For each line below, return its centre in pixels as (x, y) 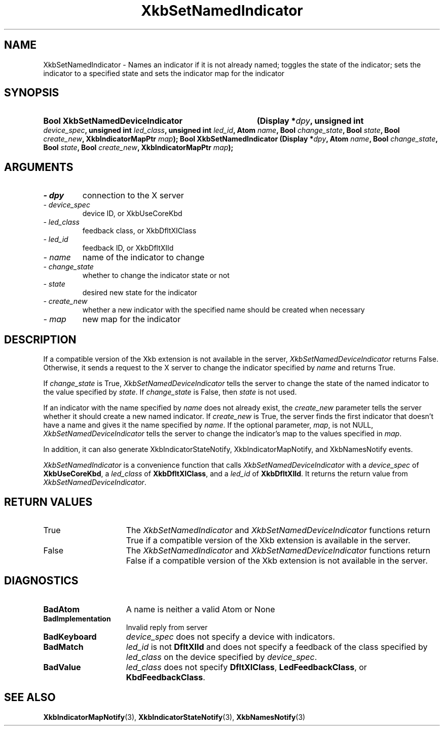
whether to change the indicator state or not (156, 275)
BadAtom (61, 609)
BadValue (62, 667)
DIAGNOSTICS (41, 581)
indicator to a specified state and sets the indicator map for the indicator (164, 73)
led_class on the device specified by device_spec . (221, 657)
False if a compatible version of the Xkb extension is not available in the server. (277, 560)
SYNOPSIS (32, 93)
